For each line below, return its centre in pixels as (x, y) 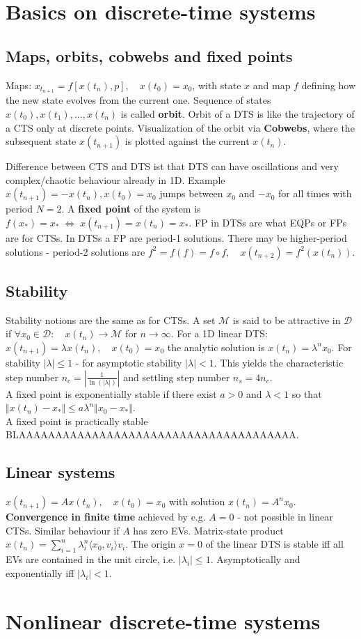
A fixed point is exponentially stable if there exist (111, 393)
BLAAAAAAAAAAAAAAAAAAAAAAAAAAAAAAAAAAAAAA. (152, 434)
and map (272, 85)
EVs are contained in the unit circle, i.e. (91, 559)
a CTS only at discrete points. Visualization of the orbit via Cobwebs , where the (180, 127)
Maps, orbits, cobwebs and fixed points (149, 55)
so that (307, 393)
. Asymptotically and (255, 559)
